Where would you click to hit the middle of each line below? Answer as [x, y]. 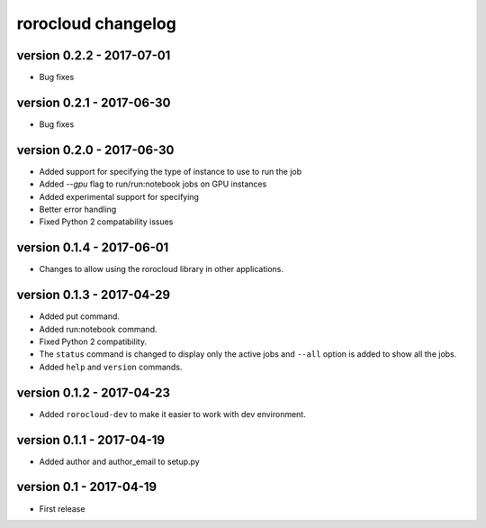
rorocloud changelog [97, 23]
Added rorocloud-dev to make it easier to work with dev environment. [172, 414]
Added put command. [80, 316]
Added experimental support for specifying [119, 196]
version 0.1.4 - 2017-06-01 [93, 248]
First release [62, 508]
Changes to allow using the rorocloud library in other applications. [161, 269]
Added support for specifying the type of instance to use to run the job [170, 171]
